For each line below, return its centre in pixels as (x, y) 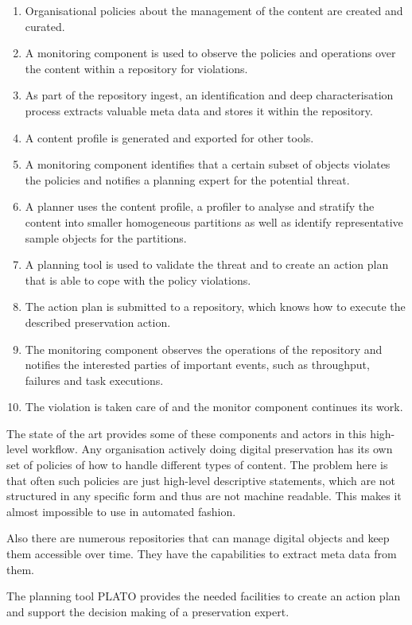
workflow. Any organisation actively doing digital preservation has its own (212, 449)
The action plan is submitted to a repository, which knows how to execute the (215, 307)
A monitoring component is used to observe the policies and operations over (210, 53)
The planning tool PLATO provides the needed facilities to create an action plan (204, 596)
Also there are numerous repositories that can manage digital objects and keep (198, 538)
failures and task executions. (94, 380)
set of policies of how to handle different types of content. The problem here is (197, 465)
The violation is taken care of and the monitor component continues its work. (214, 407)
